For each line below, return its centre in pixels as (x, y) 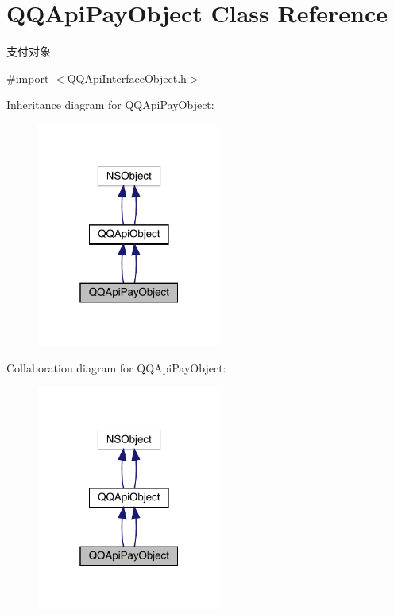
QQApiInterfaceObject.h (127, 78)
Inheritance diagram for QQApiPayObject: (110, 105)
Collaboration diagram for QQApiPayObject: (116, 368)
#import (28, 78)
